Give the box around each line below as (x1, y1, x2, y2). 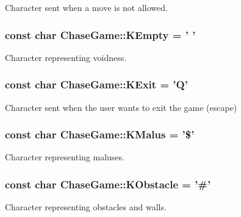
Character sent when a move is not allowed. (5, 1, 168, 13)
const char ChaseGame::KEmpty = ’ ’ (5, 27, 196, 42)
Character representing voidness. (5, 51, 127, 63)
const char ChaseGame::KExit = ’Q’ (5, 77, 188, 92)
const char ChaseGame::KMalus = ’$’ (5, 127, 195, 142)
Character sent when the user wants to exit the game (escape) (5, 101, 237, 113)
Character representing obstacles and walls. (5, 201, 167, 213)
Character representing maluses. (5, 151, 124, 163)
